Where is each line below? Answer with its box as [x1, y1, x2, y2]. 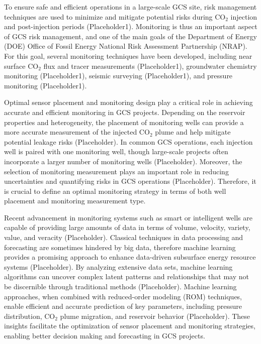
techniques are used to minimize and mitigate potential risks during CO [4, 11, 226, 22]
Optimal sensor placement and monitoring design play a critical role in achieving [4, 97, 253, 107]
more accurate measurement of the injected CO [4, 127, 150, 137]
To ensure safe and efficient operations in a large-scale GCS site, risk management [4, 2, 257, 12]
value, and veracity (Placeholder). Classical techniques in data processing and [4, 232, 243, 243]
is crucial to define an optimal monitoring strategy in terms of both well [4, 185, 226, 196]
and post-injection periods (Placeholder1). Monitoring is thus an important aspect [4, 21, 257, 32]
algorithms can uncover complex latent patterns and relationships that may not [4, 271, 249, 282]
